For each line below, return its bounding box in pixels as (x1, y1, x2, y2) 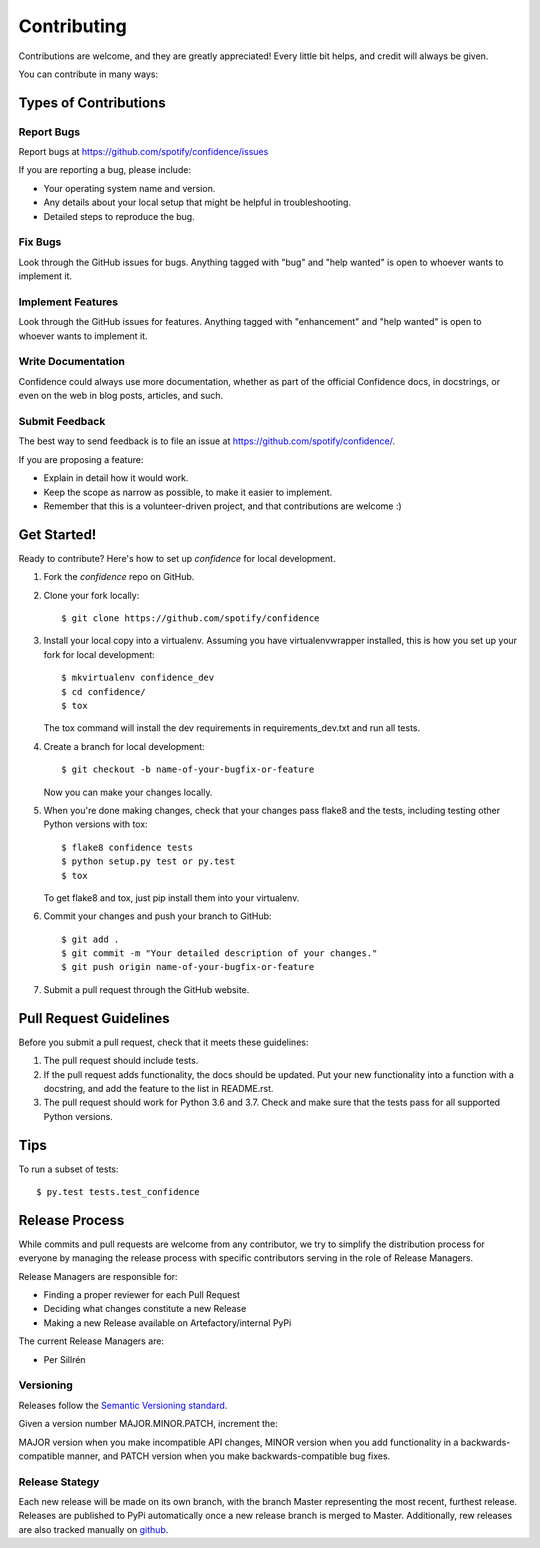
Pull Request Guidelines (18, 1010, 170, 1027)
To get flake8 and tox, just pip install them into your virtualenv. (43, 891, 300, 904)
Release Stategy (18, 1475, 100, 1489)
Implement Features (18, 295, 119, 309)
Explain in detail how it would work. (43, 472, 189, 484)
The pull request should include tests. (43, 1055, 199, 1067)
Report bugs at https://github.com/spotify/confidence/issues (18, 146, 269, 158)
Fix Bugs (18, 235, 62, 249)
